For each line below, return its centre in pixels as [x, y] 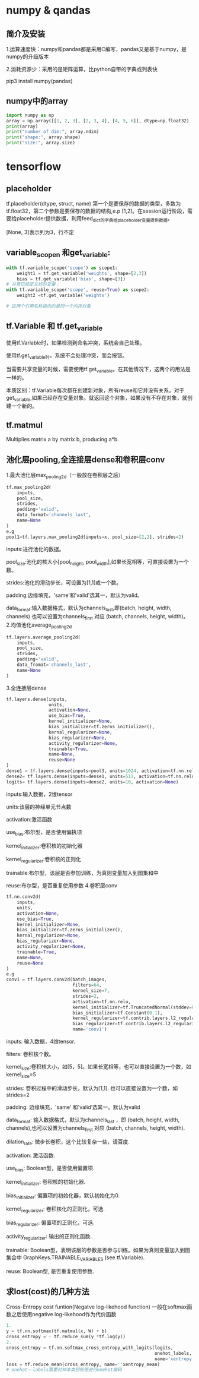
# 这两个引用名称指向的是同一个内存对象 [49, 306]
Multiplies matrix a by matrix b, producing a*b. [63, 440]
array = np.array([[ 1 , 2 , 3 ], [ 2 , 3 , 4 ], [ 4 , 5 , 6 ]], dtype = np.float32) [98, 121]
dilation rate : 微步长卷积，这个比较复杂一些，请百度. [68, 1142]
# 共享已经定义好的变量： [33, 285]
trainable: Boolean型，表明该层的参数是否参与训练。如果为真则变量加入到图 [98, 1250]
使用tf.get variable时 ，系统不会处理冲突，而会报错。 [67, 356]
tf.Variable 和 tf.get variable [54, 327]
